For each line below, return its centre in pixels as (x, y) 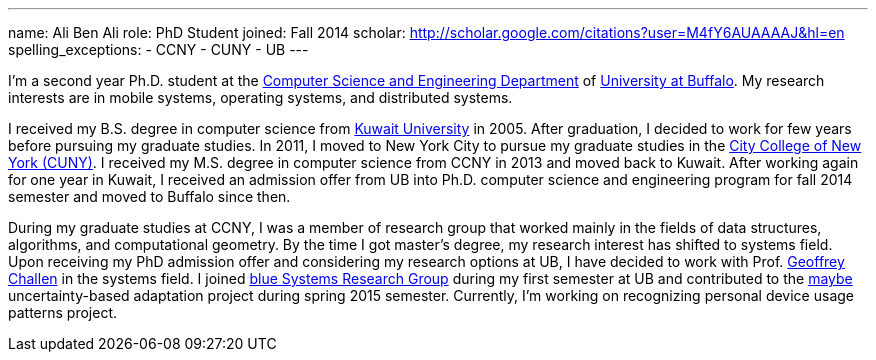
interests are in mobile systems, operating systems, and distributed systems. (260, 97)
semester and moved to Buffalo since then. (149, 196)
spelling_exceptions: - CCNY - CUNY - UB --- (158, 49)
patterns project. (63, 312)
